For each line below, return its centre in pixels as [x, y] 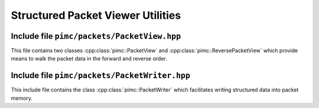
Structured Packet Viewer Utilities [96, 15]
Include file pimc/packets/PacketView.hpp [96, 36]
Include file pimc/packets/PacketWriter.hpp [100, 75]
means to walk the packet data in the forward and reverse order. [89, 59]
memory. [22, 98]
